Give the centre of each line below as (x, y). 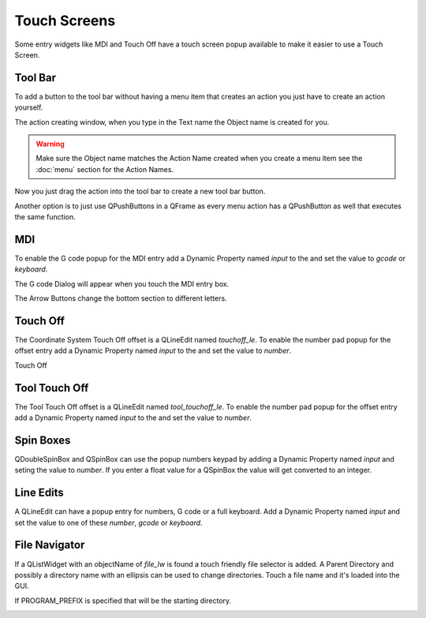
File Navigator (50, 545)
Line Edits (39, 493)
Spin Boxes (43, 440)
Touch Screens (65, 21)
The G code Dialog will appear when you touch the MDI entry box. (122, 283)
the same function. (45, 216)
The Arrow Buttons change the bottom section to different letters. (121, 298)
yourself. (29, 107)
